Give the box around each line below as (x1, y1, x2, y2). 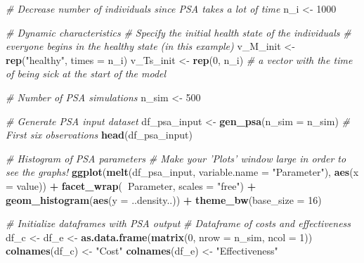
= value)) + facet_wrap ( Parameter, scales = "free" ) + (6, 178, 256, 193)
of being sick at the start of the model (6, 66, 167, 81)
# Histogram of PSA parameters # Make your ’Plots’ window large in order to (6, 150, 346, 165)
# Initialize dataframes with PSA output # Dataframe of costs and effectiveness (6, 216, 351, 231)
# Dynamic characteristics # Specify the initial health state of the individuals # (6, 25, 351, 39)
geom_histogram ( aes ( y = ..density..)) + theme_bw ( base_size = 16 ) (6, 192, 322, 207)
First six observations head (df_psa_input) (6, 127, 193, 142)
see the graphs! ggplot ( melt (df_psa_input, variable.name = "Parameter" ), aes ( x (6, 165, 359, 179)
